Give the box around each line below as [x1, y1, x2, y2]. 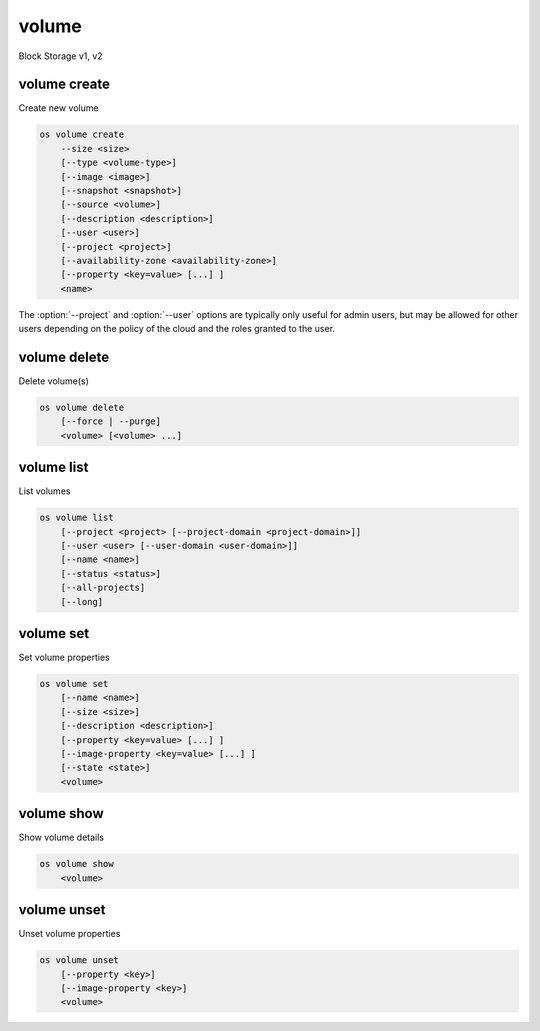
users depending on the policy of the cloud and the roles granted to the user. [18, 323, 335, 335]
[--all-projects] [60, 582, 146, 594]
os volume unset [39, 955, 120, 966]
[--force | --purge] [60, 416, 162, 427]
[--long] [60, 596, 104, 607]
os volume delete [39, 402, 125, 413]
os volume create [39, 129, 125, 140]
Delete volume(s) [18, 375, 90, 387]
